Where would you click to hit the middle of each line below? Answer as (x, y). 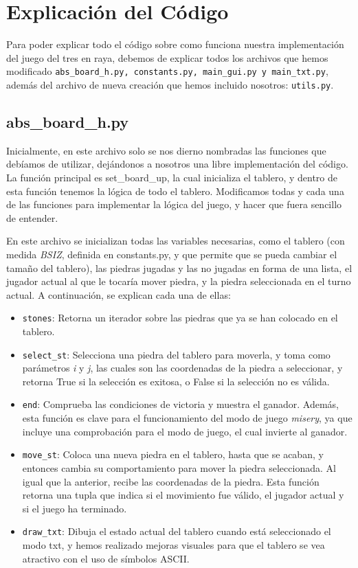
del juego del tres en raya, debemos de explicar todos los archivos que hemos (167, 57)
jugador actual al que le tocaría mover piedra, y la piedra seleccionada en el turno (179, 281)
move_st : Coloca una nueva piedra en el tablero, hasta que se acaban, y (173, 454)
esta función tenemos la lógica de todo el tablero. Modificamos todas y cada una (175, 191)
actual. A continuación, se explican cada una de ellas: (119, 294)
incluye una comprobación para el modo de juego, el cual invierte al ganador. (185, 431)
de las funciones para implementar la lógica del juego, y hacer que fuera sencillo (174, 204)
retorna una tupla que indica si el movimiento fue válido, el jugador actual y (183, 495)
